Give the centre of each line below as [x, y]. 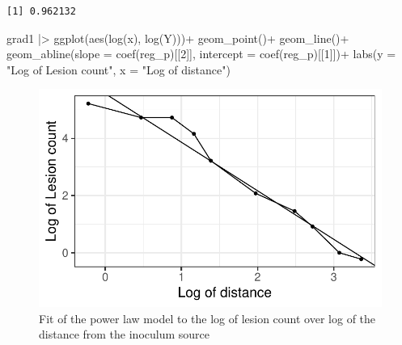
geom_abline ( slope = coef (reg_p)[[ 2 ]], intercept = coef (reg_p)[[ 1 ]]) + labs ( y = [201, 54]
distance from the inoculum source [125, 334]
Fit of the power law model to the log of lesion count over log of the [207, 318]
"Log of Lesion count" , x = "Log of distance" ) [118, 69]
